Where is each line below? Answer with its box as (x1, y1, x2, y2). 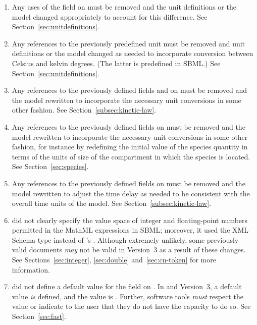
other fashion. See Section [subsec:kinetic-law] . (12, 104, 157, 115)
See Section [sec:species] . (12, 161, 89, 172)
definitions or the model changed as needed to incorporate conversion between (12, 48, 253, 59)
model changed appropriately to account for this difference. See (12, 11, 208, 22)
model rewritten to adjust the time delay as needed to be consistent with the (12, 188, 250, 198)
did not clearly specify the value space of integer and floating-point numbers (12, 214, 248, 225)
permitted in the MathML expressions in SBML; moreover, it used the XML (12, 225, 249, 235)
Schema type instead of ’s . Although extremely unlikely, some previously (12, 234, 239, 245)
